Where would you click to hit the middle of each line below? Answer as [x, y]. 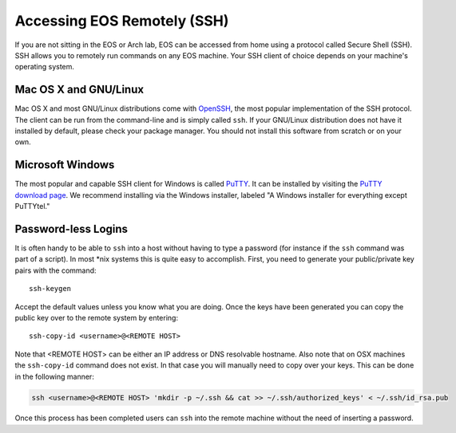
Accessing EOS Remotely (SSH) [122, 21]
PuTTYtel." [32, 207]
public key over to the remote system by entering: [97, 317]
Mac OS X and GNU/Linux [79, 90]
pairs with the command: [56, 270]
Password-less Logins [71, 228]
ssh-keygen [50, 289]
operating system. [45, 67]
